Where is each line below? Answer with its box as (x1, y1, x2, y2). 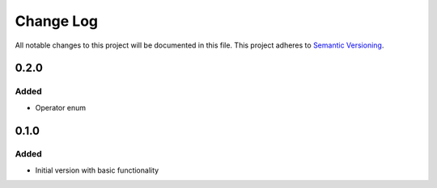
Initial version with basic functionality (35, 165, 159, 175)
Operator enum (35, 102, 87, 112)
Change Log (15, 12, 99, 30)
